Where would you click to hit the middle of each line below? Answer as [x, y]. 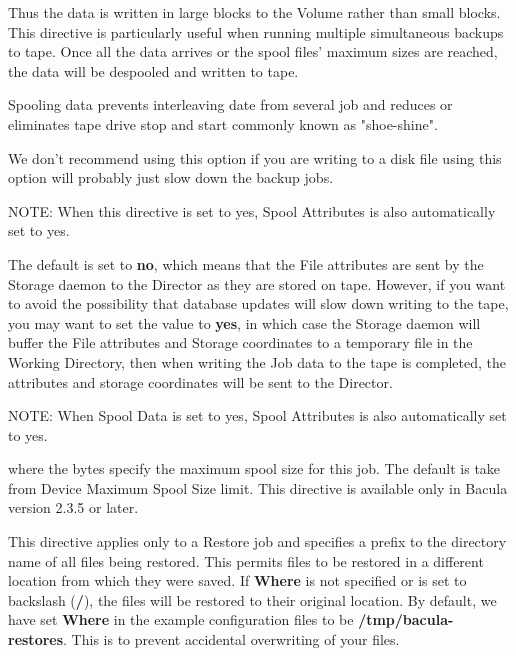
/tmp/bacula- [406, 619]
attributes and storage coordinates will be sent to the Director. [200, 381]
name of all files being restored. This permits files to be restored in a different [246, 560]
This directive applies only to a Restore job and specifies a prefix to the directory [257, 541]
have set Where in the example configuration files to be [181, 619]
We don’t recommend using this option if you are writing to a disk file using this [255, 157]
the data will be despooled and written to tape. [153, 70]
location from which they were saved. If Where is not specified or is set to [237, 580]
